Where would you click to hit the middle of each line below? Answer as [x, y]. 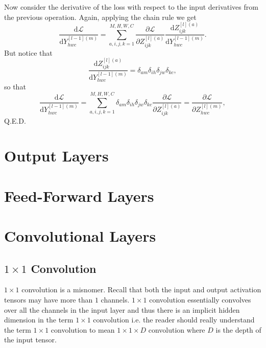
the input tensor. [30, 340]
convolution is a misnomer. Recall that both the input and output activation [141, 289]
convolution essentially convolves [200, 300]
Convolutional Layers [80, 236]
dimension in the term [39, 320]
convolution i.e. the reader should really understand [174, 320]
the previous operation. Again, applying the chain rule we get [100, 17]
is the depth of [238, 329]
